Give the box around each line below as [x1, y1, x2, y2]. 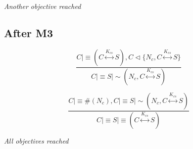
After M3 [4, 25, 53, 40]
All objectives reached [4, 135, 69, 146]
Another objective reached [4, 1, 81, 11]
